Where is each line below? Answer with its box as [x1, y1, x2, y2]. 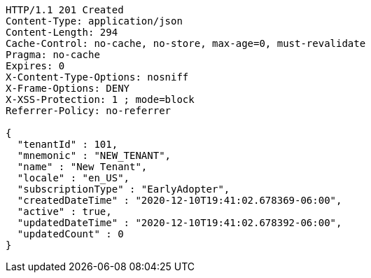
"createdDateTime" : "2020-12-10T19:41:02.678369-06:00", [17, 195, 342, 206]
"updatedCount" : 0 [17, 228, 124, 239]
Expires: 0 [6, 60, 65, 71]
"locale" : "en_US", [17, 172, 130, 183]
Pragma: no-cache [6, 49, 100, 60]
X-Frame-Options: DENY [6, 83, 130, 94]
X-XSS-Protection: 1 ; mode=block [6, 94, 195, 105]
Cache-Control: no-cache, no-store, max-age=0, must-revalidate [6, 38, 366, 49]
